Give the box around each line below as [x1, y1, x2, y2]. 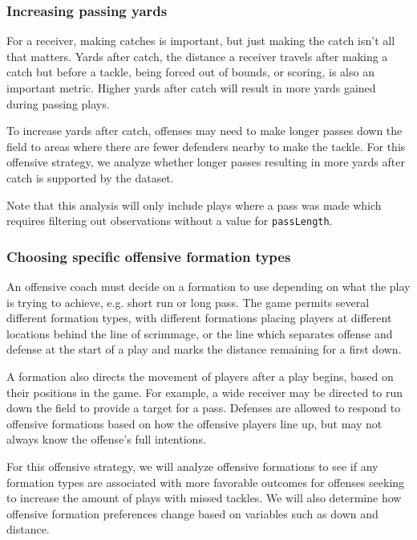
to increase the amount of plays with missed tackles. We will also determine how [6, 489, 402, 506]
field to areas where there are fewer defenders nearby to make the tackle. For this [6, 137, 406, 154]
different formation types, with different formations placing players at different [6, 309, 392, 326]
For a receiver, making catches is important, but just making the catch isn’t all [6, 32, 395, 49]
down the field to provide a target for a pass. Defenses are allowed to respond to [6, 399, 401, 416]
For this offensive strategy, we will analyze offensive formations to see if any [6, 457, 379, 474]
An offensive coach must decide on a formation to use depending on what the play [6, 278, 411, 295]
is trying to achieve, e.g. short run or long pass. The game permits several [6, 293, 370, 310]
